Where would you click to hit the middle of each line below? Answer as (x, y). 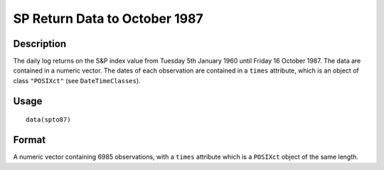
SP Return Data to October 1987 (108, 18)
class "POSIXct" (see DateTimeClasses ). (77, 80)
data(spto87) (48, 120)
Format (30, 140)
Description (40, 44)
